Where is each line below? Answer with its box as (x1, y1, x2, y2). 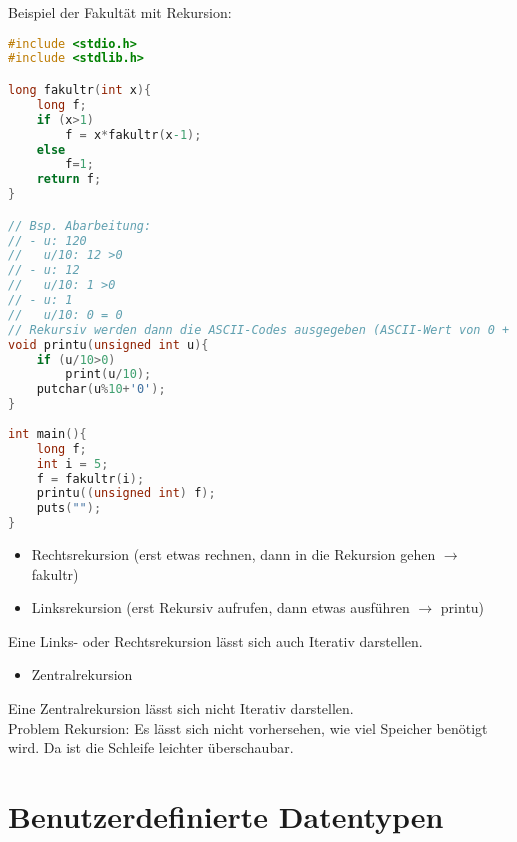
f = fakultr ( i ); (36, 471, 145, 486)
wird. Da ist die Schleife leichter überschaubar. (8, 737, 294, 758)
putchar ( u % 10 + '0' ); (36, 382, 166, 397)
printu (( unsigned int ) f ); (36, 486, 216, 501)
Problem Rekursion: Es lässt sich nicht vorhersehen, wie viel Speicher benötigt (8, 717, 488, 738)
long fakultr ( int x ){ (8, 83, 152, 97)
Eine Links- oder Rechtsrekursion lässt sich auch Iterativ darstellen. (8, 630, 423, 651)
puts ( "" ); (36, 501, 102, 516)
